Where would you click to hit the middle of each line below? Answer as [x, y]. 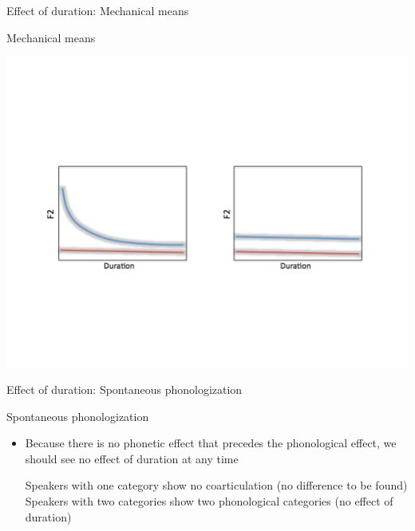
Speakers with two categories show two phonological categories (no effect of [209, 501]
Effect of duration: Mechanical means [98, 10]
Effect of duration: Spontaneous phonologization [125, 389]
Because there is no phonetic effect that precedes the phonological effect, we [211, 443]
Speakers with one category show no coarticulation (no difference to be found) [216, 485]
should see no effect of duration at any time [132, 458]
